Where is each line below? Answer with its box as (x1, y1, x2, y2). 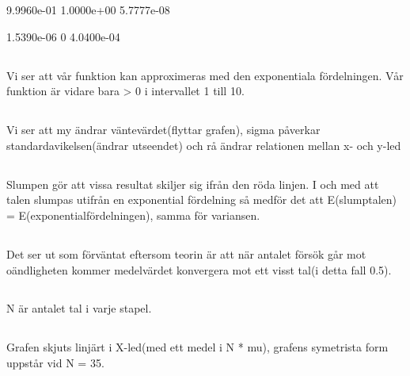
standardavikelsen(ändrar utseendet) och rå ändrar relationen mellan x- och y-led (6, 136, 401, 153)
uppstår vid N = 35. (6, 355, 104, 371)
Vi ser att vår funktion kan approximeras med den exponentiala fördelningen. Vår (6, 67, 404, 83)
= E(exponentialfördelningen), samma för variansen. (6, 206, 260, 223)
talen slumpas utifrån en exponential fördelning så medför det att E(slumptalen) (6, 191, 397, 208)
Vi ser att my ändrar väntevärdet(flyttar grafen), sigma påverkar (6, 121, 321, 138)
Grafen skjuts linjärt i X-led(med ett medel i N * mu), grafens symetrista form (6, 339, 389, 355)
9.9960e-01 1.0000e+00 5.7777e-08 (6, 2, 170, 17)
